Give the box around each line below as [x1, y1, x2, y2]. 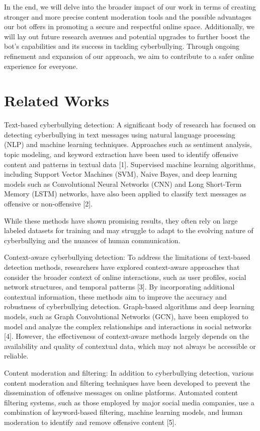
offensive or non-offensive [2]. [4, 198, 93, 209]
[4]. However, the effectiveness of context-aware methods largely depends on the [4, 331, 249, 341]
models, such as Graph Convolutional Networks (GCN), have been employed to [4, 311, 248, 321]
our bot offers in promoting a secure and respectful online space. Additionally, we [4, 21, 254, 32]
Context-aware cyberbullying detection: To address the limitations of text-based [4, 252, 250, 262]
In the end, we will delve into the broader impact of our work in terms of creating [4, 2, 256, 12]
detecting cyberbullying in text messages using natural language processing [4, 129, 235, 139]
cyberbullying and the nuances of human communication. [4, 235, 181, 245]
